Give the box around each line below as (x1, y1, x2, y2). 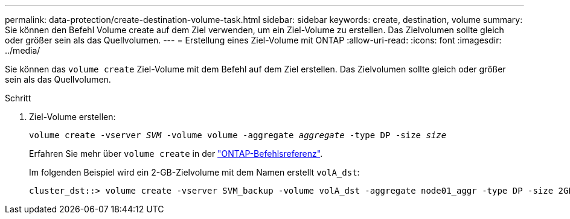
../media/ (5, 45, 40, 56)
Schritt (5, 93, 31, 103)
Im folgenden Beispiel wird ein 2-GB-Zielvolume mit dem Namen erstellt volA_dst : (29, 167, 360, 177)
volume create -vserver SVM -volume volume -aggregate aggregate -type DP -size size (29, 130, 447, 140)
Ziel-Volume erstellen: (29, 112, 116, 122)
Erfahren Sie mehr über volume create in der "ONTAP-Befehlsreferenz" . (29, 148, 323, 159)
